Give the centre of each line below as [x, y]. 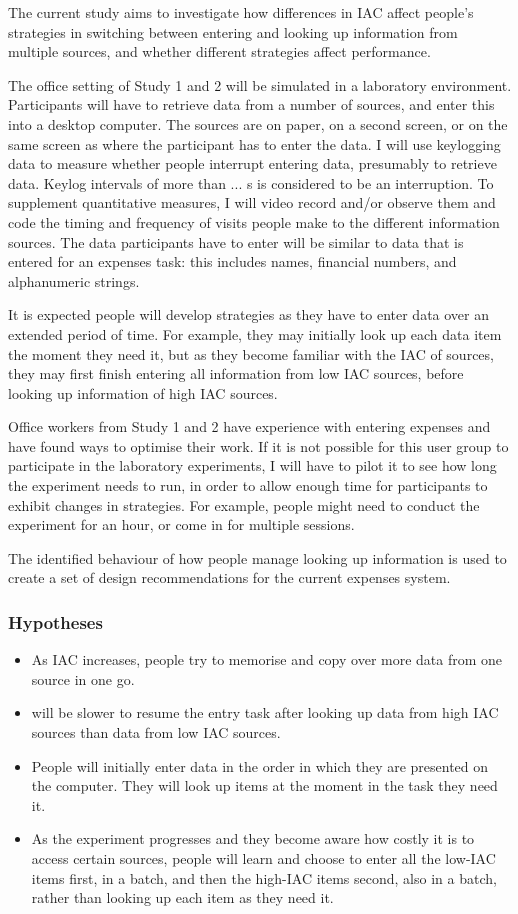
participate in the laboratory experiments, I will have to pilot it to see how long [252, 465]
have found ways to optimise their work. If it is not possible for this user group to [258, 445]
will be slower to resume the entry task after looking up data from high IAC [265, 712]
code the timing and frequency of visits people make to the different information [254, 221]
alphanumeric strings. [74, 280]
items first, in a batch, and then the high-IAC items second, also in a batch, [264, 877]
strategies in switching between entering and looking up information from [233, 31]
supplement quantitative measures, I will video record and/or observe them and [252, 202]
